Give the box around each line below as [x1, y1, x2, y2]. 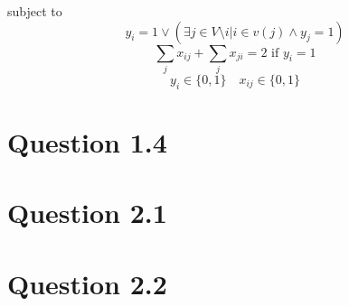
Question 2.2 [7, 264, 167, 301]
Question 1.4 [7, 123, 167, 160]
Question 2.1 [7, 194, 167, 231]
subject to [7, 2, 62, 20]
